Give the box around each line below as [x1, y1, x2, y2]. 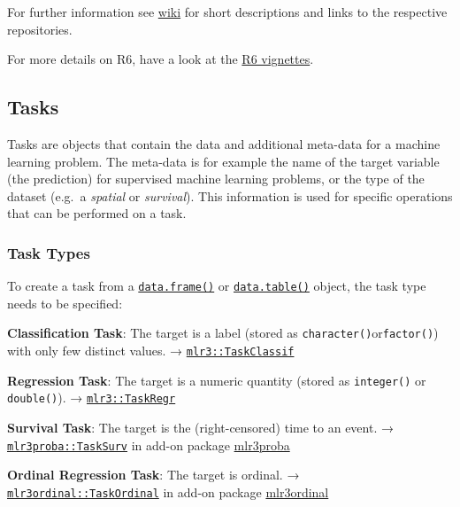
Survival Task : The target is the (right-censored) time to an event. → [7, 418, 394, 437]
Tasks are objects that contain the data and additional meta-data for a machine [7, 134, 441, 152]
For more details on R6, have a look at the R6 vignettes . [7, 50, 314, 68]
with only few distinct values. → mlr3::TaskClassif [7, 341, 295, 360]
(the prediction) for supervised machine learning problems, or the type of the [7, 169, 425, 188]
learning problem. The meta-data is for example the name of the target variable [7, 152, 440, 170]
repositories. [7, 19, 73, 38]
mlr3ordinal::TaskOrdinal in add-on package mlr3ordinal [7, 482, 329, 501]
